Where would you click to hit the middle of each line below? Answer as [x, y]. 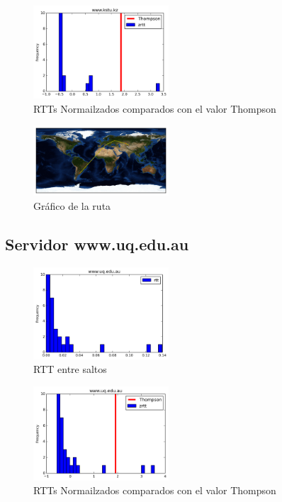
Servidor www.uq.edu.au [97, 244]
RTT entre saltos [70, 369]
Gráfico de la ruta [72, 206]
